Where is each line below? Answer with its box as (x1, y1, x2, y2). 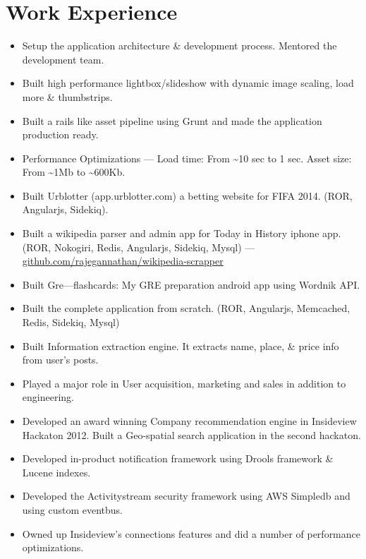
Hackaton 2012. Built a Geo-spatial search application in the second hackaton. (22, 427, 361, 442)
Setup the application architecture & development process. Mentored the (22, 38, 337, 53)
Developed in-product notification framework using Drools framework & (22, 451, 334, 466)
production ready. (22, 127, 99, 142)
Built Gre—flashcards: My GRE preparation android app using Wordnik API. (22, 277, 360, 291)
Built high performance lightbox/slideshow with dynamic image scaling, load (22, 76, 354, 90)
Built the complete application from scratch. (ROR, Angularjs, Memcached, (22, 301, 350, 315)
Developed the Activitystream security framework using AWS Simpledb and (22, 488, 350, 503)
